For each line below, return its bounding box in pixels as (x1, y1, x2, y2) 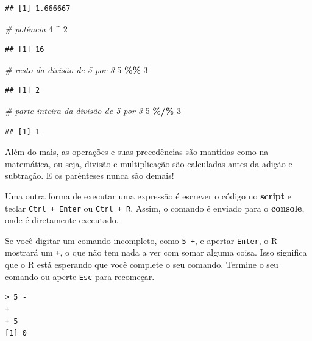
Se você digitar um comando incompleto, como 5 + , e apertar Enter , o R (5, 234, 278, 246)
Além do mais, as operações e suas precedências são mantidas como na (5, 145, 269, 158)
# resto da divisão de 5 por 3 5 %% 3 (5, 63, 148, 76)
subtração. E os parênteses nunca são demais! (5, 169, 174, 182)
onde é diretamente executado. (5, 214, 119, 226)
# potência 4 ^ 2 (5, 22, 68, 35)
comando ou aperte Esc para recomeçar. (5, 270, 155, 282)
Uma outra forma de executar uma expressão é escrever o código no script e (5, 189, 291, 202)
